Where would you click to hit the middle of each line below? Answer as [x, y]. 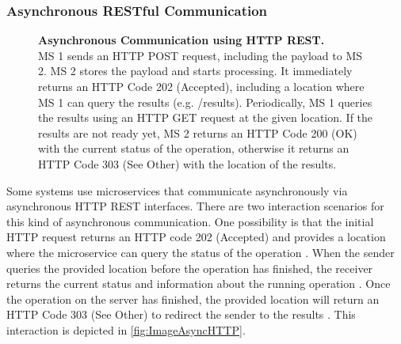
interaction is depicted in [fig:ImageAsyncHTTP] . [126, 329]
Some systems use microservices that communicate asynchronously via [177, 190]
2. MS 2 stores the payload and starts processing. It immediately [195, 71]
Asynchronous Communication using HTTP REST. [181, 40]
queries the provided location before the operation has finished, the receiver [190, 268]
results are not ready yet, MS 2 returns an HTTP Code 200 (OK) [198, 132]
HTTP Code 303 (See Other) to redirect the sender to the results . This [181, 314]
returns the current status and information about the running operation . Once [199, 284]
